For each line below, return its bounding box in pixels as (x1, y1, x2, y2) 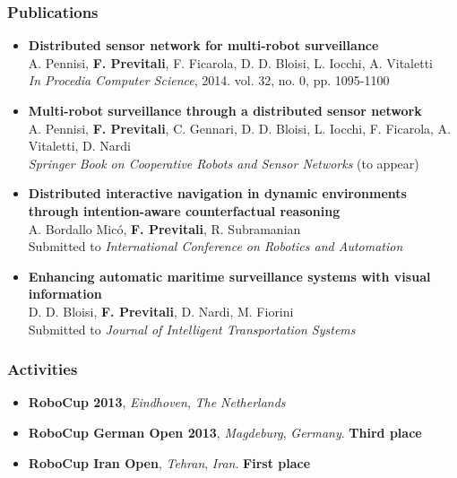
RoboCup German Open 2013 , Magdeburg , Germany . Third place (28, 422, 422, 441)
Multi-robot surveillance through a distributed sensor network (28, 101, 422, 119)
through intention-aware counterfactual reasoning (28, 201, 341, 220)
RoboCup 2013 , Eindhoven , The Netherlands (28, 393, 286, 412)
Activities (7, 358, 78, 380)
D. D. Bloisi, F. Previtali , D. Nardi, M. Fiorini (28, 301, 294, 320)
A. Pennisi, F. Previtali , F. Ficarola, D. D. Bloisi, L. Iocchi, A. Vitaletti (28, 53, 434, 72)
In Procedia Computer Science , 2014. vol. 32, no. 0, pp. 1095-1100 (28, 71, 390, 90)
